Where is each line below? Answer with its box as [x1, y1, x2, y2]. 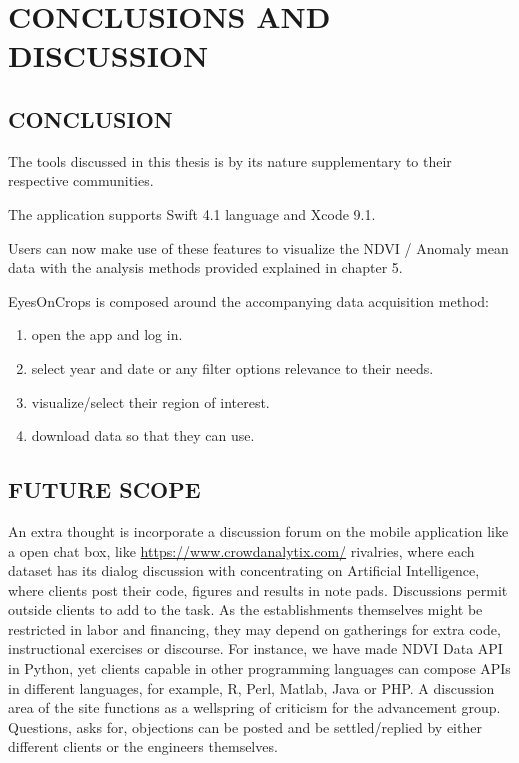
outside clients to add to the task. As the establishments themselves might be [8, 599, 483, 620]
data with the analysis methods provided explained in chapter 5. [8, 257, 403, 278]
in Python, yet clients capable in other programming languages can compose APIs [8, 658, 511, 679]
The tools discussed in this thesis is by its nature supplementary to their [8, 150, 452, 171]
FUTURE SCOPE [8, 474, 201, 505]
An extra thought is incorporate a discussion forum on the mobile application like [8, 520, 509, 541]
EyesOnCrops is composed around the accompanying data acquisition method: [8, 290, 489, 311]
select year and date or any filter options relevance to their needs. [31, 357, 434, 378]
